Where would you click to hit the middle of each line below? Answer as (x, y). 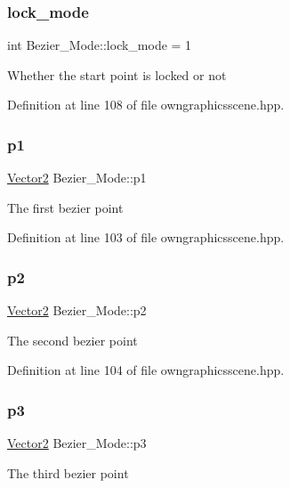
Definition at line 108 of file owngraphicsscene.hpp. (146, 105)
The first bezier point (65, 207)
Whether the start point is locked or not (117, 74)
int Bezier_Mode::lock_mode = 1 (100, 45)
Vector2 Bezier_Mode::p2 (77, 310)
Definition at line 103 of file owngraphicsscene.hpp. (146, 237)
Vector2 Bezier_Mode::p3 (77, 443)
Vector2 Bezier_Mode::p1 (77, 178)
